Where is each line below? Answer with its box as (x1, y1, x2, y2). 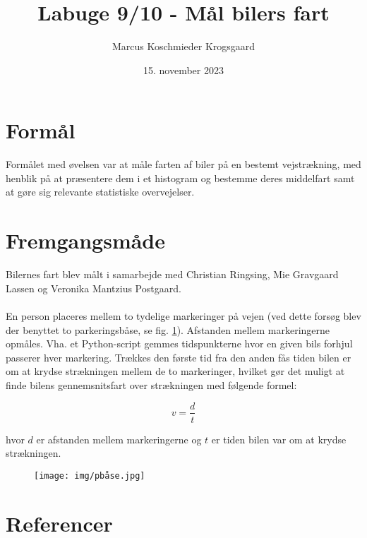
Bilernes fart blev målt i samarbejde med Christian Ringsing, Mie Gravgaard (6, 267, 339, 282)
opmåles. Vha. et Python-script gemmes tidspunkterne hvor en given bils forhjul (6, 336, 353, 351)
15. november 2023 (143, 62, 224, 77)
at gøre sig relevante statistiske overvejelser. (6, 184, 195, 199)
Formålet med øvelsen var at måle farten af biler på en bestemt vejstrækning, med (6, 157, 361, 172)
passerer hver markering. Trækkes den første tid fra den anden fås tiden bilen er (6, 349, 351, 364)
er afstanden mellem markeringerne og (36, 431, 202, 446)
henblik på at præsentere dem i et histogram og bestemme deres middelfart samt (6, 170, 355, 185)
